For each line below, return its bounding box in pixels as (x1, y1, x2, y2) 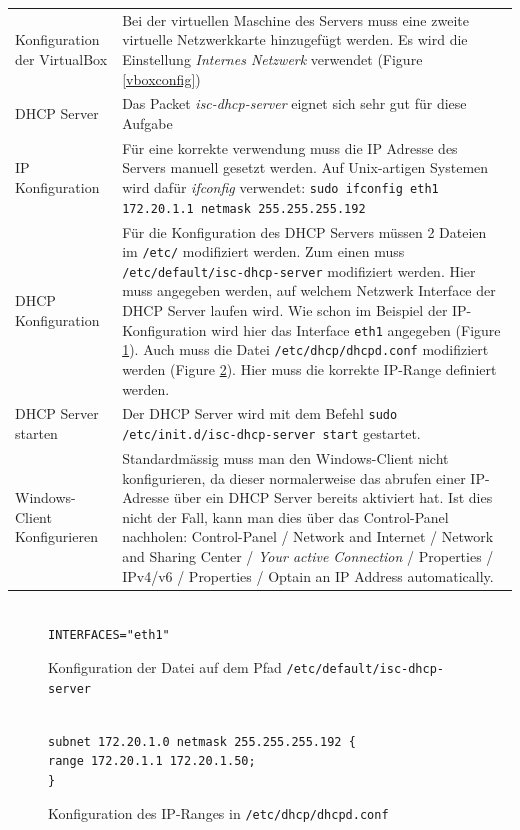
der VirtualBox (15, 48, 108, 69)
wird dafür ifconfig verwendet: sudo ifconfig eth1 (122, 177, 439, 197)
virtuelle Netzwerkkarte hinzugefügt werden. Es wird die (122, 29, 468, 50)
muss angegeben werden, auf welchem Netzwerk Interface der (122, 280, 496, 301)
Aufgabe (122, 112, 173, 133)
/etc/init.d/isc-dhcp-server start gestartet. (122, 423, 421, 444)
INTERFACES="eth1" (48, 628, 170, 643)
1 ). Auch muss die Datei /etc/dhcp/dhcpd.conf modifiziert (122, 339, 489, 360)
